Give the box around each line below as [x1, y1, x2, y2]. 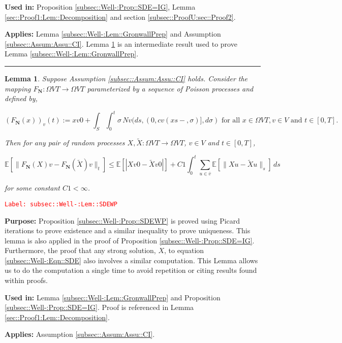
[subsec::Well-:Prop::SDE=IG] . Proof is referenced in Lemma [5, 302, 194, 313]
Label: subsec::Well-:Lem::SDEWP [5, 200, 117, 208]
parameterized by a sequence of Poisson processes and [87, 83, 254, 93]
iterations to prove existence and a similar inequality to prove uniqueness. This [5, 225, 251, 236]
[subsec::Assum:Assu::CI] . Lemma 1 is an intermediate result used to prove [5, 38, 237, 49]
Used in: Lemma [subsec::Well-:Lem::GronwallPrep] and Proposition [5, 292, 221, 302]
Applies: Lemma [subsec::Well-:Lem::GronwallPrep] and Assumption [5, 28, 221, 39]
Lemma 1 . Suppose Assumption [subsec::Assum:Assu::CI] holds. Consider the [5, 73, 248, 83]
